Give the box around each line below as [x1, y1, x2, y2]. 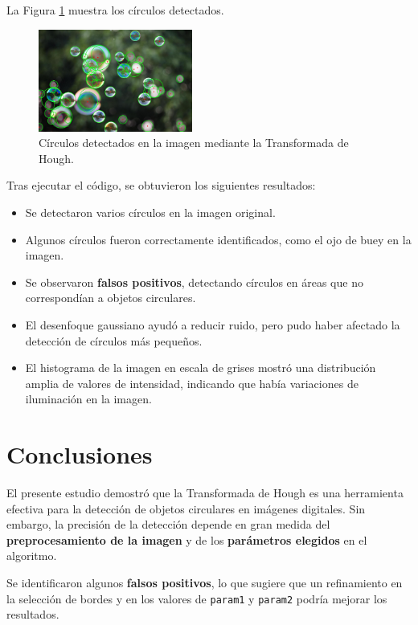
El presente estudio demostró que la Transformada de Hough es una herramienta [6, 484, 404, 501]
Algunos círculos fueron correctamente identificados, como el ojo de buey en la [25, 231, 412, 247]
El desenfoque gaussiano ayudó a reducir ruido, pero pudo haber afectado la [25, 317, 400, 333]
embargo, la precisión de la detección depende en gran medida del [6, 516, 330, 533]
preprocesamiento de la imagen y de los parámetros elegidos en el [6, 531, 367, 548]
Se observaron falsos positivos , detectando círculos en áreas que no [25, 273, 363, 290]
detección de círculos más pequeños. [25, 332, 203, 349]
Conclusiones [6, 438, 153, 471]
